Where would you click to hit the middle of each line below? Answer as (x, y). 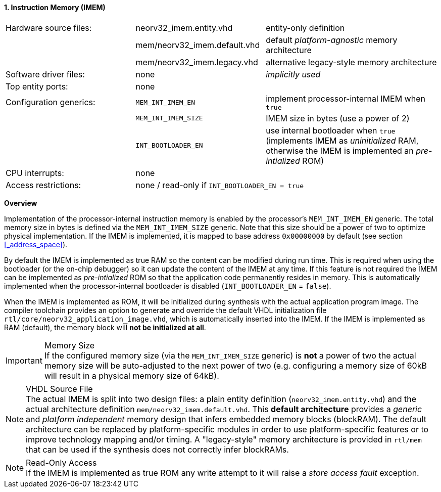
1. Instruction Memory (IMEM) (55, 7)
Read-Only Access (61, 462)
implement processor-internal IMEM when (346, 98)
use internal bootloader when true (331, 130)
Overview (21, 203)
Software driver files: (45, 74)
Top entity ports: (37, 86)
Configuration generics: (51, 102)
